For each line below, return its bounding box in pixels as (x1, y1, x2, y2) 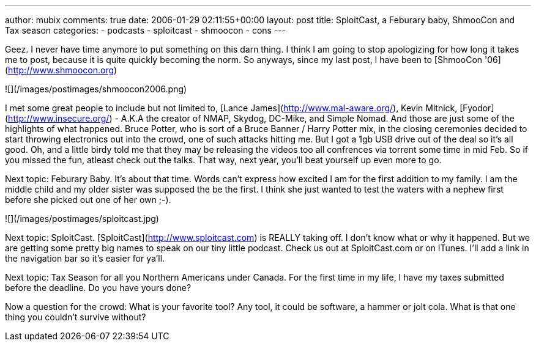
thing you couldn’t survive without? (5, 312, 146, 322)
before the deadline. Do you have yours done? (5, 282, 192, 293)
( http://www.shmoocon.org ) (5, 65, 117, 75)
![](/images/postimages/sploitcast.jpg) (5, 213, 159, 224)
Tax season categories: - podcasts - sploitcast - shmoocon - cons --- (5, 25, 286, 35)
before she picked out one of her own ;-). (5, 194, 171, 205)
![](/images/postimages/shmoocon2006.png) (5, 84, 187, 94)
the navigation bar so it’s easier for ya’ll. (5, 253, 165, 263)
